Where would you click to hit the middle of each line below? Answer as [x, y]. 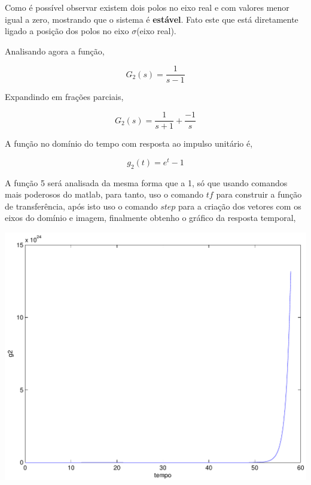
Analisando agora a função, [55, 51]
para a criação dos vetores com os [240, 206]
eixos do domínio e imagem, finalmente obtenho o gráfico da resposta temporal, [150, 218]
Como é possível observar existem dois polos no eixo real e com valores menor [147, 7]
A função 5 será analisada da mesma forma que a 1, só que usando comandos [146, 182]
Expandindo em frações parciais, [64, 97]
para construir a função [259, 194]
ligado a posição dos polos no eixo [67, 31]
